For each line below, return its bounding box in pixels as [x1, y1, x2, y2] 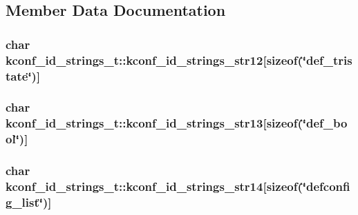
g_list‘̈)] [6, 193, 52, 210]
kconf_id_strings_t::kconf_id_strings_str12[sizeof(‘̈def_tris [6, 51, 352, 68]
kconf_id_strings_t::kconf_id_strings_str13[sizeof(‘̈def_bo [6, 114, 348, 132]
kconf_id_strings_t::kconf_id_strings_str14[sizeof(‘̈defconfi [6, 178, 350, 194]
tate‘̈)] [6, 67, 41, 84]
